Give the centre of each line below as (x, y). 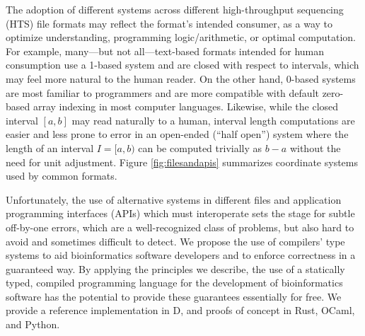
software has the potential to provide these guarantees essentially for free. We (174, 296)
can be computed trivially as (200, 147)
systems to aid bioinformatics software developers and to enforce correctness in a (181, 255)
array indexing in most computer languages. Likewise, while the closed (186, 106)
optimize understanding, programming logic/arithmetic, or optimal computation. (181, 37)
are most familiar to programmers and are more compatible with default (162, 92)
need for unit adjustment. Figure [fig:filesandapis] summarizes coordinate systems (182, 162)
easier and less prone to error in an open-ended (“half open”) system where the (177, 134)
